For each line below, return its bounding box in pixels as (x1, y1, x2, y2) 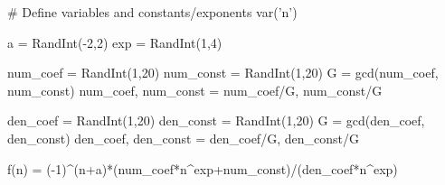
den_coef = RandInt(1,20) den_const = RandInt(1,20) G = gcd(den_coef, (7, 111, 425, 130)
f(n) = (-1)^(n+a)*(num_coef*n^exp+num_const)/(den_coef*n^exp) (7, 159, 398, 178)
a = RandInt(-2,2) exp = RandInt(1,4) (7, 32, 222, 51)
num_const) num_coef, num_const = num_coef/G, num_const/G (7, 80, 383, 99)
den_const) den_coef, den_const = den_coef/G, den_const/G (7, 128, 359, 147)
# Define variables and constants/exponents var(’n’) (7, 3, 298, 21)
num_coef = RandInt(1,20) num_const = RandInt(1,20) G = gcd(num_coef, (7, 63, 439, 82)
